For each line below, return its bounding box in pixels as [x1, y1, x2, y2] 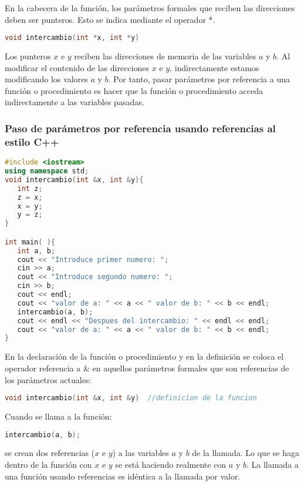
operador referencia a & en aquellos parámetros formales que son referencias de [5, 361, 289, 374]
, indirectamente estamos [170, 61, 259, 73]
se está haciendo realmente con [115, 458, 227, 471]
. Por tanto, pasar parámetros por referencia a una [108, 73, 290, 85]
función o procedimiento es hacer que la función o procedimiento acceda [5, 84, 264, 96]
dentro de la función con [5, 458, 92, 471]
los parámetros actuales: [5, 373, 92, 386]
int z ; [17, 184, 43, 193]
